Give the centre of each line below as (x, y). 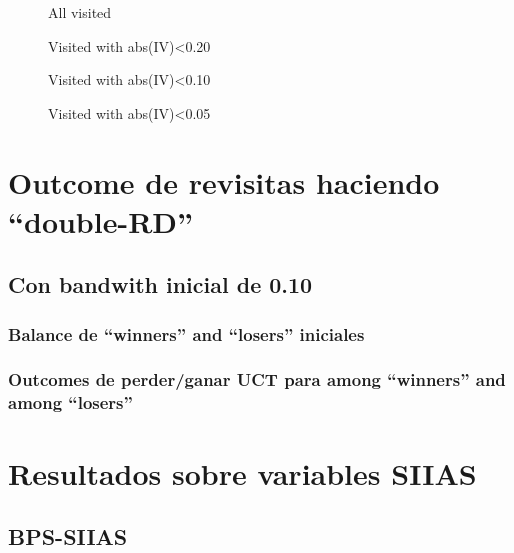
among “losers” (70, 402)
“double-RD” (101, 220)
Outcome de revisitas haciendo (224, 181)
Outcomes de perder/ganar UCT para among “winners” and (257, 379)
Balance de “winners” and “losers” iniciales (186, 333)
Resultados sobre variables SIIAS (242, 472)
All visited (80, 12)
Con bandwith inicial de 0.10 (160, 284)
